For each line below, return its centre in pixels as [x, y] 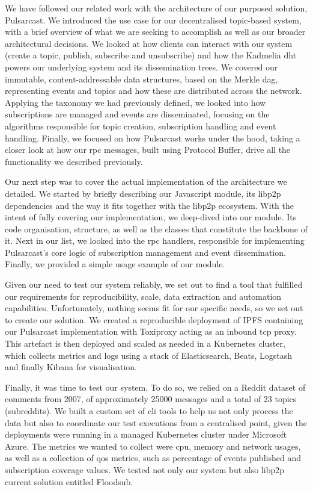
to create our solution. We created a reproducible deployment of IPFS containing [154, 319]
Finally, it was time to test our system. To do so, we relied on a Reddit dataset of [155, 387]
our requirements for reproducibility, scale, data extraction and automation [143, 296]
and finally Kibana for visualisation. [71, 367]
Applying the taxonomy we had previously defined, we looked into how [135, 102]
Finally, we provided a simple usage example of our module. [115, 264]
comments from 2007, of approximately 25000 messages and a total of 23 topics [151, 399]
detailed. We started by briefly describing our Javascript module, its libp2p [143, 193]
